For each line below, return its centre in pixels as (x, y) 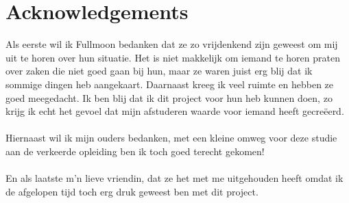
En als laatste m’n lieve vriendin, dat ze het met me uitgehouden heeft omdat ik (174, 178)
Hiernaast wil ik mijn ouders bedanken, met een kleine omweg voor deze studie (171, 138)
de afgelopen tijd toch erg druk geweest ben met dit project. (132, 191)
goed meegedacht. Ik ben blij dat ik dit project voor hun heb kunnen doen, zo (169, 97)
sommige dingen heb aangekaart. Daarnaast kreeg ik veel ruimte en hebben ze (170, 84)
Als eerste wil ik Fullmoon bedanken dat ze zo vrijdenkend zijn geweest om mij (172, 44)
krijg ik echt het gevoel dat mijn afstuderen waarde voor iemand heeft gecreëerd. (175, 111)
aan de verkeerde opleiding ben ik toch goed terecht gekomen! (135, 151)
